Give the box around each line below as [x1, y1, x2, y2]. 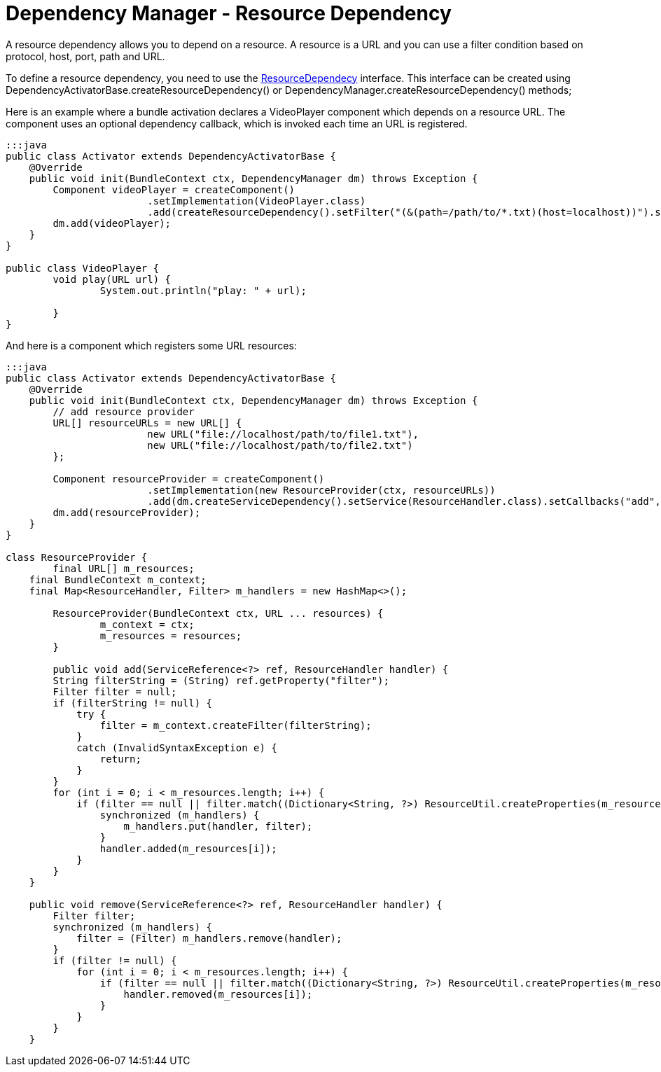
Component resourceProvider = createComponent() [53, 473, 325, 485]
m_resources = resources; [99, 629, 242, 641]
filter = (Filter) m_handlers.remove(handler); [76, 932, 342, 944]
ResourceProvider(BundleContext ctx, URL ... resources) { [53, 607, 384, 619]
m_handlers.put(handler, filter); [123, 820, 313, 832]
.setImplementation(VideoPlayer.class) [147, 195, 366, 207]
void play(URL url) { [53, 273, 172, 285]
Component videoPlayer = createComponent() [53, 183, 295, 195]
